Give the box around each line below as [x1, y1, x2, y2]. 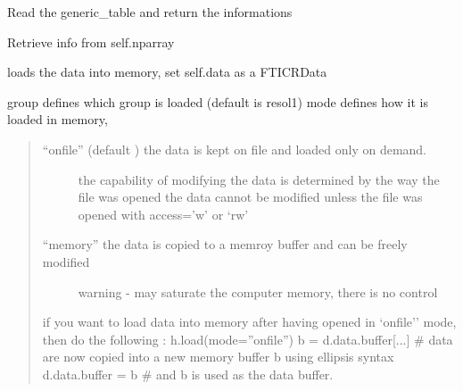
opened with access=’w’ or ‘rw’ [78, 204, 249, 223]
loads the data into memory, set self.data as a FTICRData [7, 62, 327, 81]
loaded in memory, [7, 110, 108, 129]
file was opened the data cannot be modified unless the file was [78, 187, 423, 206]
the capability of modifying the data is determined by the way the [78, 170, 440, 188]
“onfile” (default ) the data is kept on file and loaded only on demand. [42, 139, 427, 158]
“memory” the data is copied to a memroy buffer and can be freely [42, 235, 408, 254]
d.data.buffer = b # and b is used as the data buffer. [42, 364, 334, 383]
